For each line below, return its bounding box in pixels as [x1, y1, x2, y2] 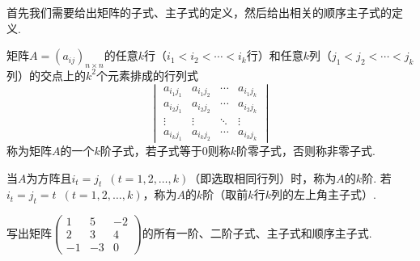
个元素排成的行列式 [95, 66, 198, 83]
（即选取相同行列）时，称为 [189, 169, 337, 186]
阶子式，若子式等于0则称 [100, 142, 231, 159]
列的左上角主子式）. [270, 186, 376, 203]
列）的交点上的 [6, 66, 86, 83]
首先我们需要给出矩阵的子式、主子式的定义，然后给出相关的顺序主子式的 [6, 4, 392, 20]
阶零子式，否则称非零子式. [236, 142, 375, 159]
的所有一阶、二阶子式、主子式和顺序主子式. [142, 224, 372, 241]
